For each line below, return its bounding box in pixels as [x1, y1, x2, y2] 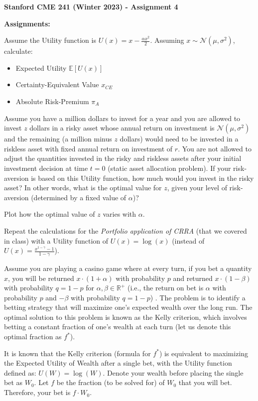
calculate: [4, 46, 33, 56]
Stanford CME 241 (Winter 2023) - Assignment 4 [4, 1, 178, 11]
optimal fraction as [4, 331, 62, 342]
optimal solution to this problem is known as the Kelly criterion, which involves [4, 311, 247, 322]
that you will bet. [178, 377, 232, 388]
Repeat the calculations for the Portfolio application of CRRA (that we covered [4, 225, 247, 236]
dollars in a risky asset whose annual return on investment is [29, 123, 215, 133]
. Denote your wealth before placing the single [103, 367, 244, 378]
